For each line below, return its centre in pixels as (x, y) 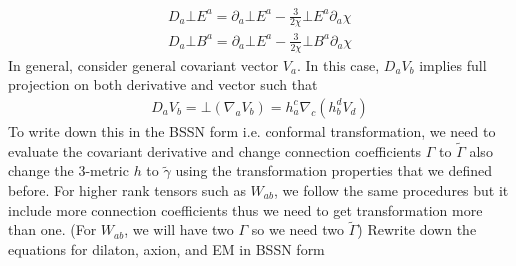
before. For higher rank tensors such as (127, 189)
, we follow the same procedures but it (391, 189)
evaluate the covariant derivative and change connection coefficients (215, 150)
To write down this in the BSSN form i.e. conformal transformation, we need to (252, 130)
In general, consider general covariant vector (143, 64)
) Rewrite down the (417, 229)
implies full (453, 64)
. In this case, (338, 64)
